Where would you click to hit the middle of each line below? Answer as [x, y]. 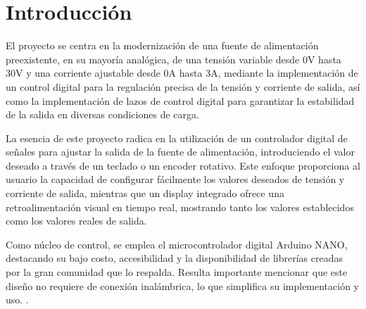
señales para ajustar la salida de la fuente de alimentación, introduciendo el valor [180, 152]
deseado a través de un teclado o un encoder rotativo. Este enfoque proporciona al [183, 165]
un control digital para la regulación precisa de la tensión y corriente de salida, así [183, 86]
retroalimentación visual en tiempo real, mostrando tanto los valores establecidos [180, 207]
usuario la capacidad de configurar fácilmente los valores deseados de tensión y [175, 179]
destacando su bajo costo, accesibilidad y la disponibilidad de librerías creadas [175, 258]
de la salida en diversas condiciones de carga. [102, 114]
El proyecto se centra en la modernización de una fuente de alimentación [162, 45]
